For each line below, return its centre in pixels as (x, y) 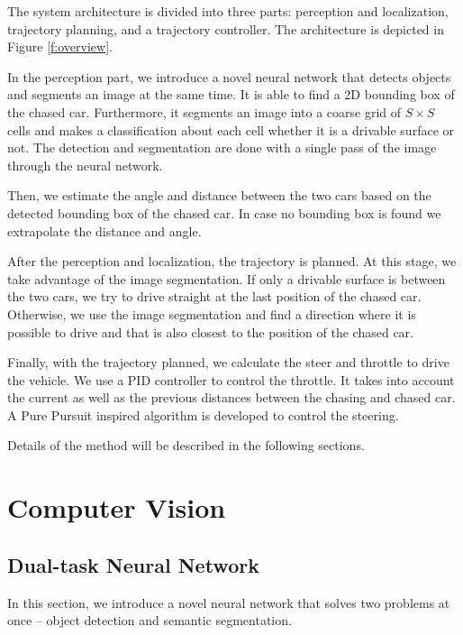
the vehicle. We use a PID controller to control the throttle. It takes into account (231, 379)
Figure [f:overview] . (60, 46)
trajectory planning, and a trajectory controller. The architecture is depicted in (226, 28)
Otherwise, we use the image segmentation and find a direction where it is (212, 313)
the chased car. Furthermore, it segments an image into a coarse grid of (204, 111)
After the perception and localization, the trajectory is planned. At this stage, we (232, 261)
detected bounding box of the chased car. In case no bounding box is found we (224, 212)
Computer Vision (117, 507)
